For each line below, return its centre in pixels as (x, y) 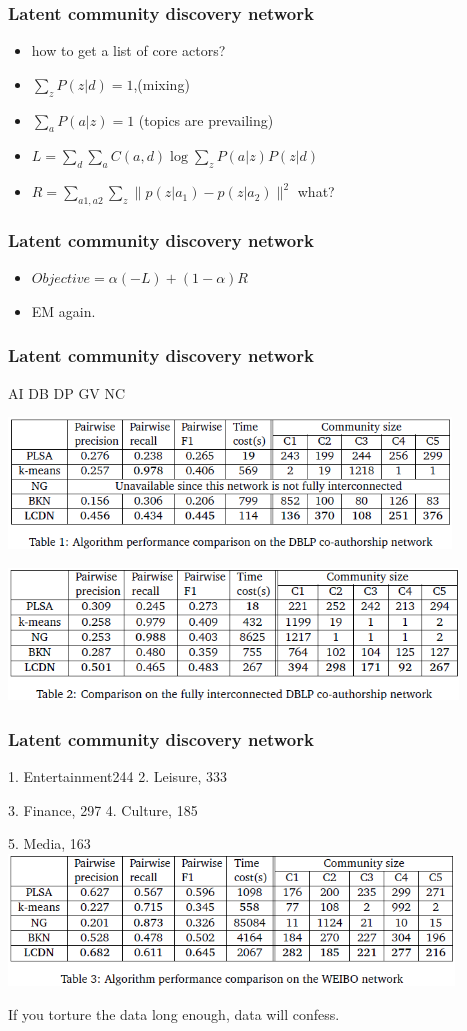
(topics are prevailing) (206, 119)
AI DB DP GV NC (67, 392)
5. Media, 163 (49, 843)
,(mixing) (161, 83)
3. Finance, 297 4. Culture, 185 (103, 809)
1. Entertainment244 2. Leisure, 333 (118, 776)
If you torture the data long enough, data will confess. (174, 1013)
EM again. (63, 310)
